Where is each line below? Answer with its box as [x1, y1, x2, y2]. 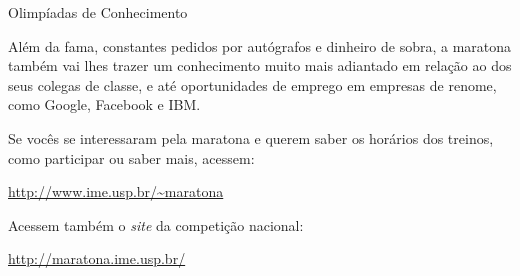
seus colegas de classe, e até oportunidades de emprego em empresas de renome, [8, 74, 497, 95]
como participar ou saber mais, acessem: [8, 147, 255, 168]
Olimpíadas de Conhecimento [8, 2, 188, 22]
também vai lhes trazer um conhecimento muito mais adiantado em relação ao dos [8, 55, 512, 76]
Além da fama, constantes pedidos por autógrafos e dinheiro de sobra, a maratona [8, 35, 512, 56]
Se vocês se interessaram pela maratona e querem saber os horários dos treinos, [8, 127, 494, 148]
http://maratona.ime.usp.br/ [8, 248, 186, 269]
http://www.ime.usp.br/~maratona [8, 181, 224, 202]
